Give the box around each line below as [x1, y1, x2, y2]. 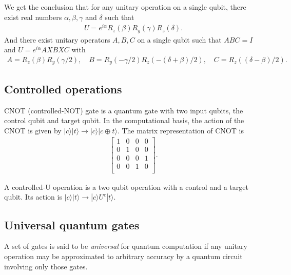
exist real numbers [4, 11, 62, 22]
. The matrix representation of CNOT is [117, 125, 244, 135]
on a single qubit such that [137, 34, 222, 45]
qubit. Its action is [4, 191, 62, 202]
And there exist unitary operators [4, 34, 110, 45]
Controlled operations [4, 81, 122, 96]
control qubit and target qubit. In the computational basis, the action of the [4, 115, 244, 126]
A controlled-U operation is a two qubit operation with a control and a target [4, 181, 248, 192]
